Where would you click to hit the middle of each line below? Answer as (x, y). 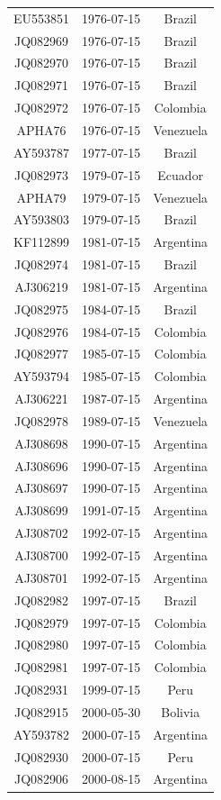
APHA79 (41, 197)
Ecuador (181, 174)
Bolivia (181, 711)
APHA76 (41, 129)
